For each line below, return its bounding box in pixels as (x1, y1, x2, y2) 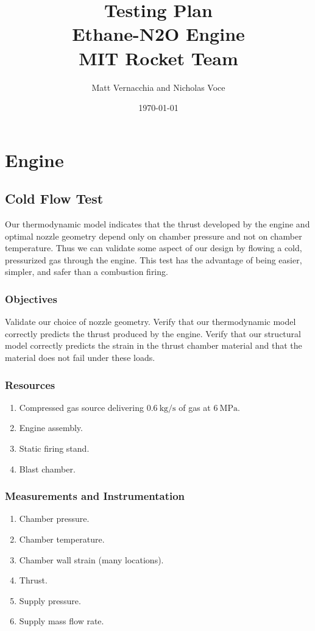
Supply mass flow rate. (19, 615, 104, 627)
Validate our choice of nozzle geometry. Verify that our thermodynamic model (5, 315, 296, 328)
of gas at (179, 401, 211, 413)
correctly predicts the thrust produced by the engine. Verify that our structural (5, 327, 301, 340)
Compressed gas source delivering (19, 401, 144, 413)
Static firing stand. (19, 442, 90, 455)
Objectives (5, 291, 57, 306)
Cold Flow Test (5, 189, 104, 208)
